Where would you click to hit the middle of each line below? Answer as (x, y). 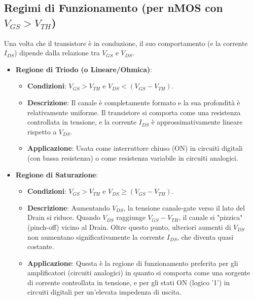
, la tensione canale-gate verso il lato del (184, 207)
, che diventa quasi (205, 236)
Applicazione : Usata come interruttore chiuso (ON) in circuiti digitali (135, 148)
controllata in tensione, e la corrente (82, 122)
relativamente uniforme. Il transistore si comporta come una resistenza (134, 112)
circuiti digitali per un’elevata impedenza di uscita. (104, 292)
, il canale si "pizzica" (211, 217)
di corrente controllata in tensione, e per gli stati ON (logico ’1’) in (128, 282)
